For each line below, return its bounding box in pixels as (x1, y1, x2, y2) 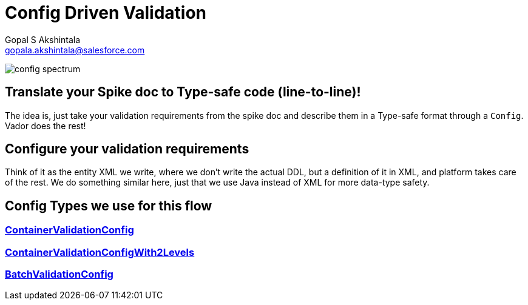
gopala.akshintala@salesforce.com (5, 44, 145, 55)
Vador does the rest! (5, 120, 86, 131)
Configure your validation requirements (5, 141, 249, 157)
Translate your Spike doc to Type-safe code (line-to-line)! (5, 84, 361, 100)
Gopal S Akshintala (5, 34, 81, 45)
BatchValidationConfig (5, 268, 113, 281)
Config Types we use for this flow (5, 198, 212, 213)
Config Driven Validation (5, 2, 206, 23)
